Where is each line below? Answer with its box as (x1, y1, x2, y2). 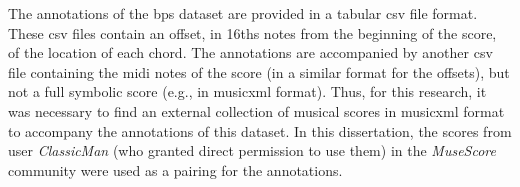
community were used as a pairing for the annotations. (8, 159, 343, 180)
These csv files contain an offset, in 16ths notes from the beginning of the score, (8, 22, 497, 43)
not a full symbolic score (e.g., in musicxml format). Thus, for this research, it (8, 81, 487, 102)
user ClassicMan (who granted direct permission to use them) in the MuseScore (8, 140, 496, 161)
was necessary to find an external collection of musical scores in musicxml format (8, 100, 505, 121)
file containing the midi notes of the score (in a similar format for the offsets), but (8, 61, 510, 82)
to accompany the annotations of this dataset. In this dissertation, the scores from (8, 120, 512, 141)
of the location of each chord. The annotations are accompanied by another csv (8, 42, 493, 63)
